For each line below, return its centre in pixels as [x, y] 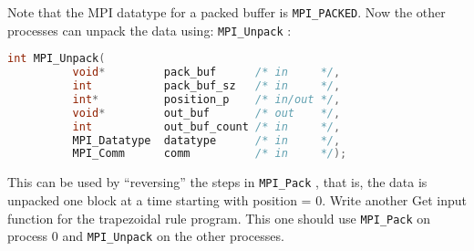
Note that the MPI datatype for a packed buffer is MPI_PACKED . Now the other [227, 12]
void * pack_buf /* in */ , [206, 73]
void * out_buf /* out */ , [206, 113]
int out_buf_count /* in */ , [206, 126]
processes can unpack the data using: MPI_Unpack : [149, 30]
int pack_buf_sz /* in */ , [206, 86]
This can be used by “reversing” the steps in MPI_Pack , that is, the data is [217, 182]
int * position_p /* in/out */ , [206, 99]
